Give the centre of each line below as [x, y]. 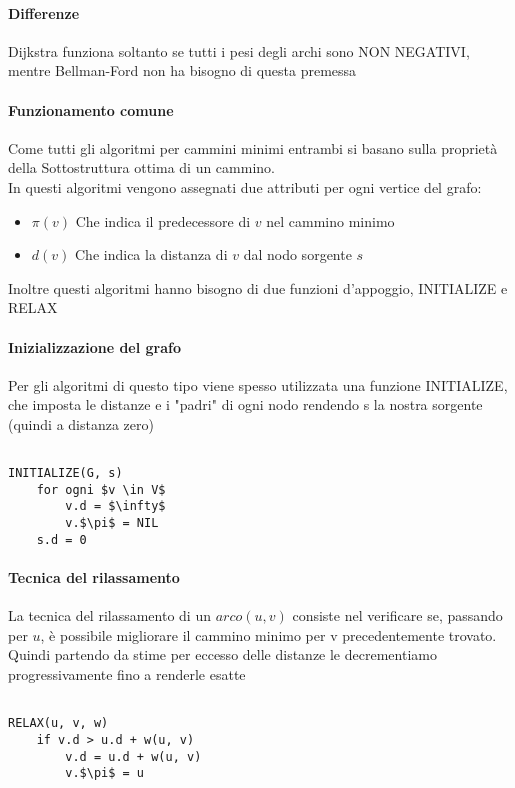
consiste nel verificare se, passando [397, 615]
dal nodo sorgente [297, 254]
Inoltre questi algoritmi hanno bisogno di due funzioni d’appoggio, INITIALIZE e [258, 287]
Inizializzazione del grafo [95, 346]
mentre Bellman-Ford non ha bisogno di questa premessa [182, 70]
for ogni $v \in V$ [101, 489]
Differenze [44, 12]
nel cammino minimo [330, 220]
